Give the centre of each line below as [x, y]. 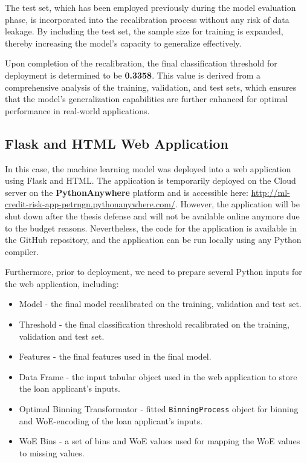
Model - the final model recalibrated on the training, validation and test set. [160, 304]
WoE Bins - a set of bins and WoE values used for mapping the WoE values [160, 441]
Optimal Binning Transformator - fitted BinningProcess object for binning [159, 409]
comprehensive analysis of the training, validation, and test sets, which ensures [151, 87]
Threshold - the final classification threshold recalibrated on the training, [154, 324]
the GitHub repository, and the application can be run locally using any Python [153, 240]
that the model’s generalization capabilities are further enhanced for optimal [147, 99]
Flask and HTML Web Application [117, 143]
